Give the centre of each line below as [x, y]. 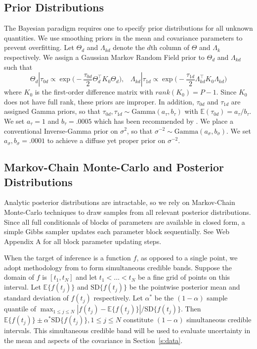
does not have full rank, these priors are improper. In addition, [99, 101]
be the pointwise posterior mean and [185, 287]
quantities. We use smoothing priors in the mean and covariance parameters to [123, 37]
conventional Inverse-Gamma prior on [61, 130]
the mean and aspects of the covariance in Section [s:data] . [93, 340]
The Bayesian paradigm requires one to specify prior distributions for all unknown [128, 28]
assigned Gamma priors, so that [52, 111]
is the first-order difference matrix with [94, 92]
